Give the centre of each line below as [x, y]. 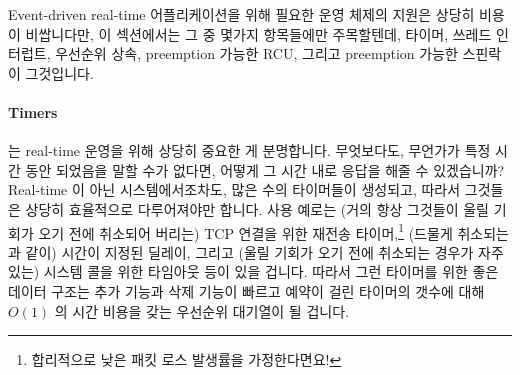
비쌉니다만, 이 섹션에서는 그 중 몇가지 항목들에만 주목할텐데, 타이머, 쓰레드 [258, 33]
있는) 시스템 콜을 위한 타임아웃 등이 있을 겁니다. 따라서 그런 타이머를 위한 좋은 [253, 271]
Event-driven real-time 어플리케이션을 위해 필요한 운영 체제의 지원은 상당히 [241, 14]
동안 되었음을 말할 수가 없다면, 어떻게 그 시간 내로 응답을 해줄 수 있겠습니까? [265, 169]
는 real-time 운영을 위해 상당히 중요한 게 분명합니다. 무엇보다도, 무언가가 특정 [249, 150]
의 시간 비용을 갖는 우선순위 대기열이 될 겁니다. [201, 310]
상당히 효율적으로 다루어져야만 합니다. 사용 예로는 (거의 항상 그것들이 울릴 [257, 208]
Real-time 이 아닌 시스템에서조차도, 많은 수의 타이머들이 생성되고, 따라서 [234, 189]
